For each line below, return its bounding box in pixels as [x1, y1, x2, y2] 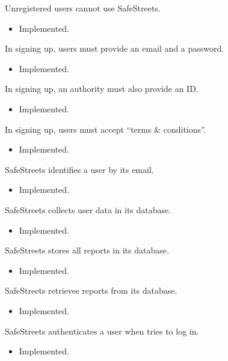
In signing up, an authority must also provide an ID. [5, 82, 199, 95]
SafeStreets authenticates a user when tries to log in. [5, 324, 199, 337]
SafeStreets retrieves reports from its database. [5, 284, 177, 297]
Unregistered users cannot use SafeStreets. [5, 2, 161, 14]
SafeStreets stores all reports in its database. [5, 244, 169, 256]
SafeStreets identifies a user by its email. [5, 163, 154, 175]
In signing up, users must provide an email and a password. [5, 42, 224, 55]
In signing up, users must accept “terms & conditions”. [5, 123, 206, 135]
